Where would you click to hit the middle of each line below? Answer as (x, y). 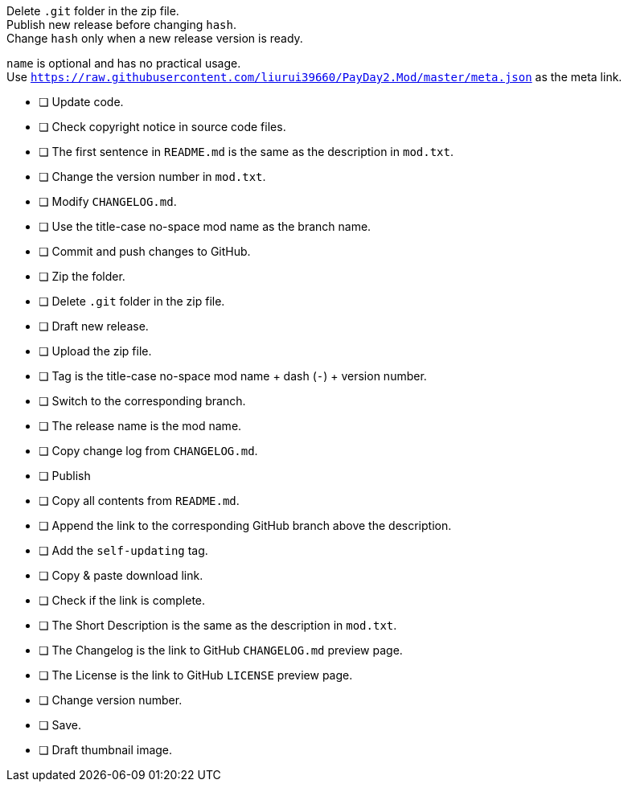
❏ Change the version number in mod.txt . (152, 176)
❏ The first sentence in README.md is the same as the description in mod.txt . (246, 152)
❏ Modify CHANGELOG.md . (108, 201)
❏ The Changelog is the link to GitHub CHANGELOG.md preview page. (221, 650)
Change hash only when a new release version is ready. (155, 38)
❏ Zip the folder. (82, 276)
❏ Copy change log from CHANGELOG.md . (148, 451)
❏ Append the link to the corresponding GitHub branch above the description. (245, 525)
